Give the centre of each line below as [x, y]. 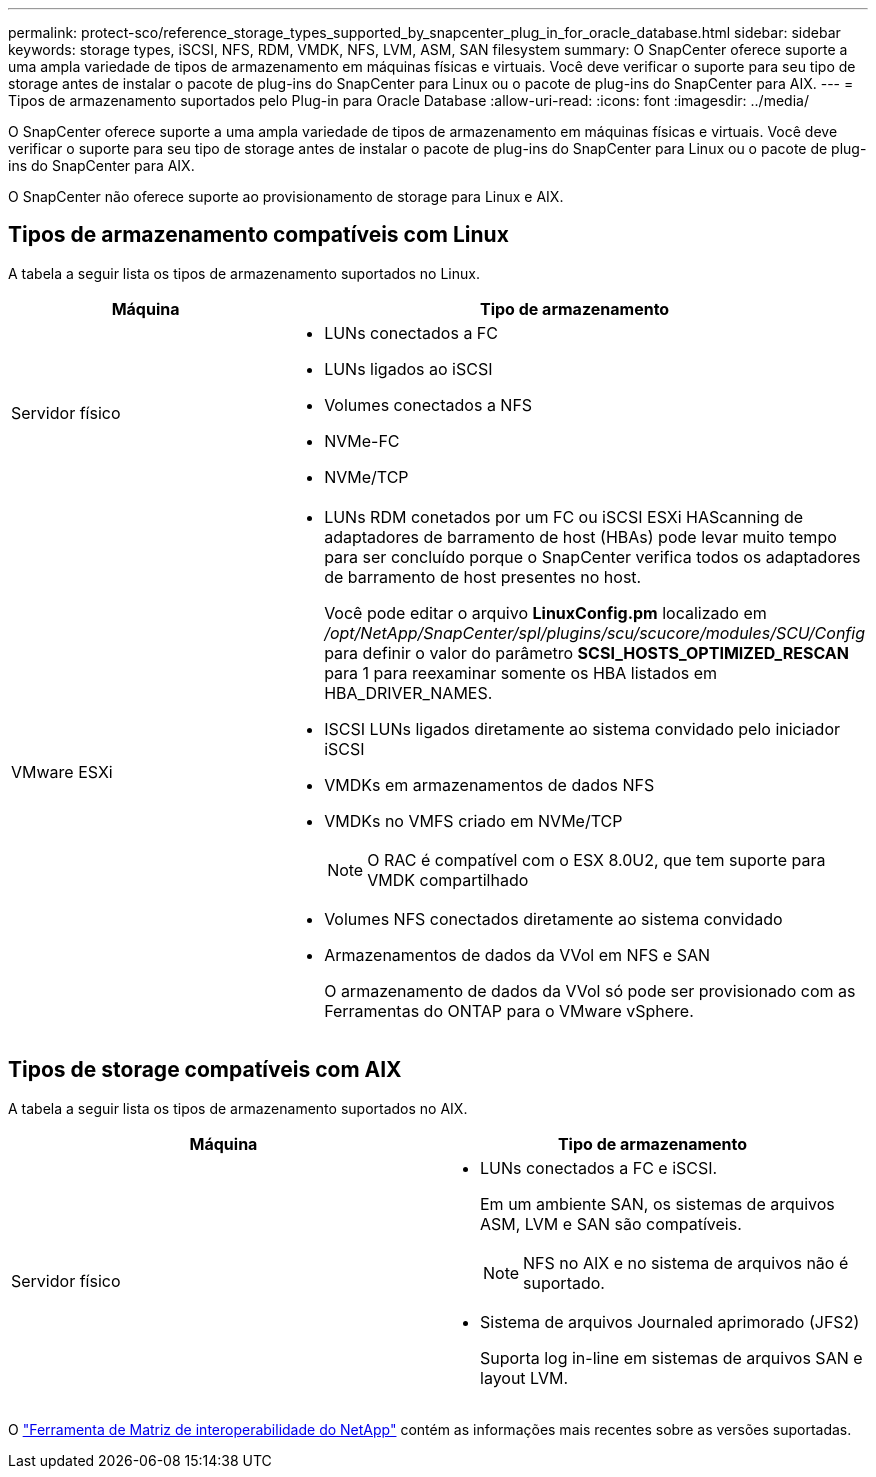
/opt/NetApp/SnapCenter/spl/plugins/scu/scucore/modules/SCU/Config [594, 632]
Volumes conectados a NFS [428, 404]
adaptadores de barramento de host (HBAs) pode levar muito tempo [580, 536]
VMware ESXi [62, 771]
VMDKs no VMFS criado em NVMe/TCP [473, 820]
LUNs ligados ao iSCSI [408, 368]
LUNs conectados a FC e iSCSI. [599, 1167]
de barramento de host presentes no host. [483, 576]
